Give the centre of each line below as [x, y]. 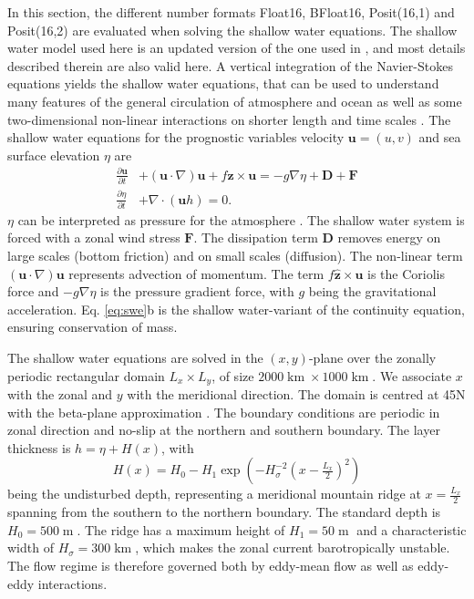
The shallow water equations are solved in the [135, 358]
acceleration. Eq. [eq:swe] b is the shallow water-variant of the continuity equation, [236, 309]
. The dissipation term [256, 238]
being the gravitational [372, 291]
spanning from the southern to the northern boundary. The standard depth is [224, 512]
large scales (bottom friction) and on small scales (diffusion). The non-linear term [235, 256]
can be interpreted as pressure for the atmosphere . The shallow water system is [241, 219]
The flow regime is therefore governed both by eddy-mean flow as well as [211, 566]
